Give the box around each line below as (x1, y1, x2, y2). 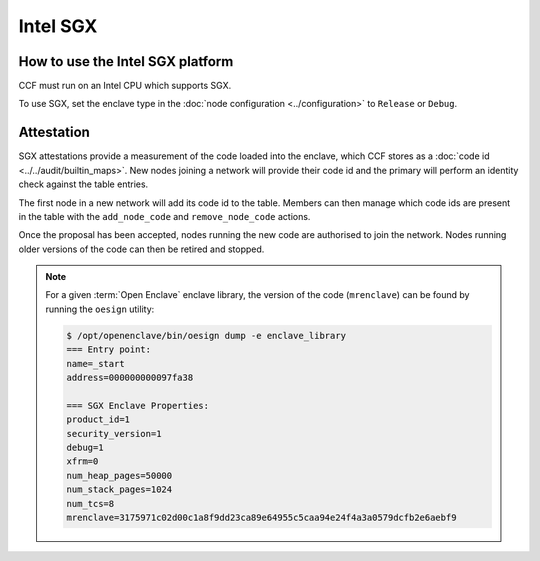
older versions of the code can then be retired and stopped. (18, 243, 265, 255)
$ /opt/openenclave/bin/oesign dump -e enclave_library (66, 330, 347, 341)
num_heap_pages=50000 (66, 470, 173, 481)
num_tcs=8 (66, 498, 115, 509)
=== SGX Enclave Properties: (66, 400, 210, 411)
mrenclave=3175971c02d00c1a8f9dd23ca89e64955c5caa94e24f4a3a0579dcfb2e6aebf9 (66, 511, 457, 523)
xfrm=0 (66, 456, 99, 467)
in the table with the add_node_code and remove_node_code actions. (18, 210, 311, 222)
